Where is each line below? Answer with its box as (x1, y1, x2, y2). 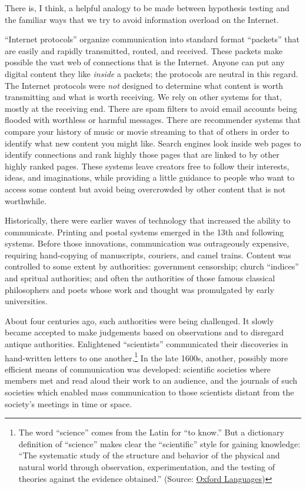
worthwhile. (5, 194, 46, 207)
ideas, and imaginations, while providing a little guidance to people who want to (5, 171, 295, 184)
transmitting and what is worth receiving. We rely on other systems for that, (5, 91, 282, 103)
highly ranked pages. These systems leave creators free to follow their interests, (5, 159, 290, 172)
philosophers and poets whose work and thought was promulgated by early (5, 283, 274, 295)
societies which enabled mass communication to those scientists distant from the (5, 386, 294, 398)
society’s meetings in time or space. (5, 397, 132, 410)
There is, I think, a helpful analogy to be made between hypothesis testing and (5, 2, 290, 14)
